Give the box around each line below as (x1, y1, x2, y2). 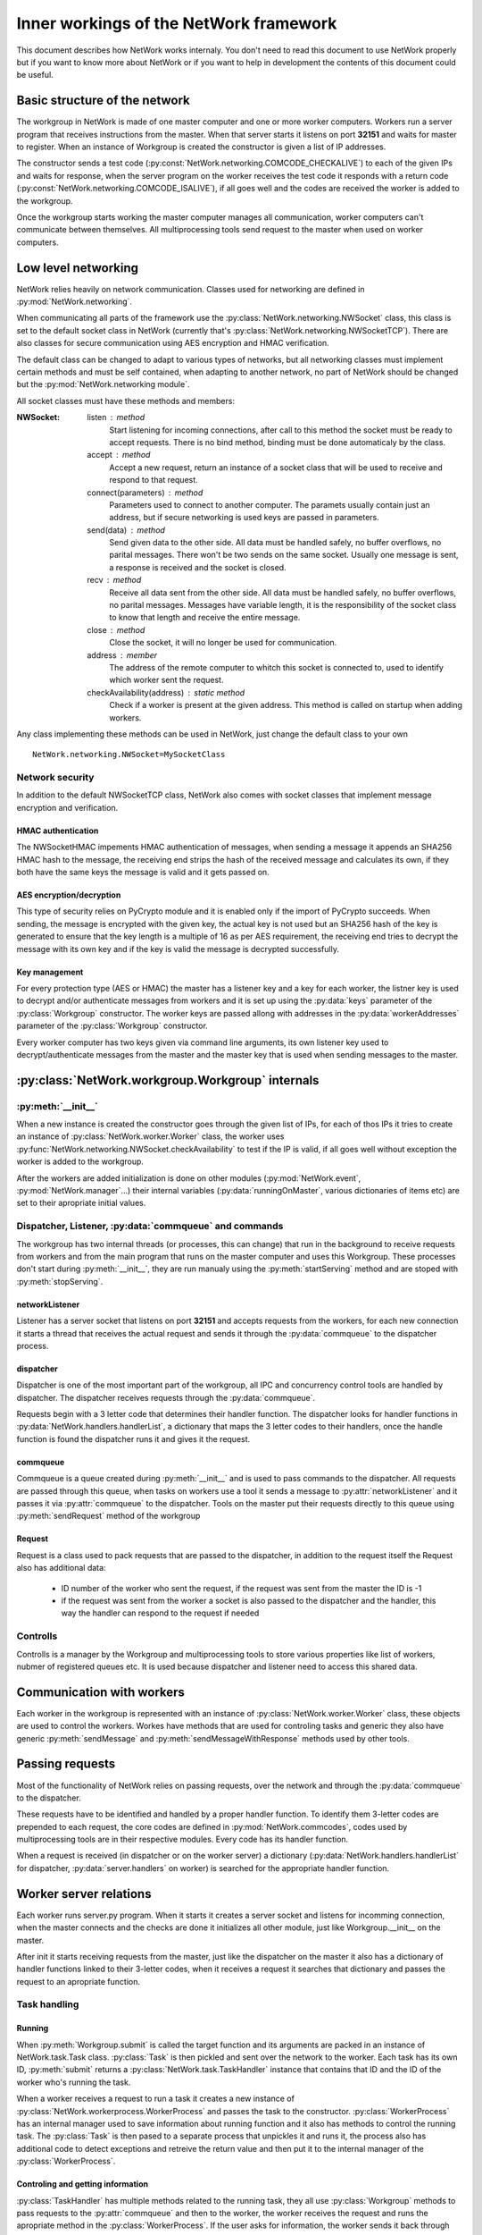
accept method (87, 450, 151, 460)
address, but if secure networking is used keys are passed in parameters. (109, 512, 379, 523)
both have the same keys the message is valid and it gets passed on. (16, 867, 270, 878)
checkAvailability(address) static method (87, 687, 245, 697)
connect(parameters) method (87, 487, 204, 498)
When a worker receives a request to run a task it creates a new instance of (16, 2093, 295, 2104)
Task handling (16, 1998, 79, 2011)
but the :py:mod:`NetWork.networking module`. (16, 379, 190, 390)
